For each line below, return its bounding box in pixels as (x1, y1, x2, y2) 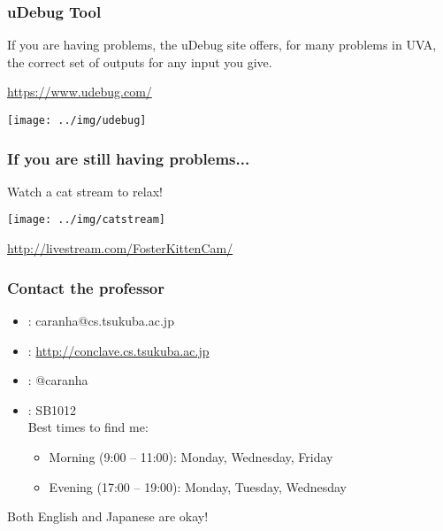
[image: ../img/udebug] (7, 114, 147, 127)
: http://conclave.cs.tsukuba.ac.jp (27, 341, 210, 359)
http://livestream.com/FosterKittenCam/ (7, 239, 233, 258)
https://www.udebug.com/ (7, 82, 152, 101)
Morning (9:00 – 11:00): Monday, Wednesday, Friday (49, 447, 333, 466)
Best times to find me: (27, 418, 149, 436)
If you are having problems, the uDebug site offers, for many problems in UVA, (7, 35, 437, 54)
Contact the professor (7, 276, 164, 298)
